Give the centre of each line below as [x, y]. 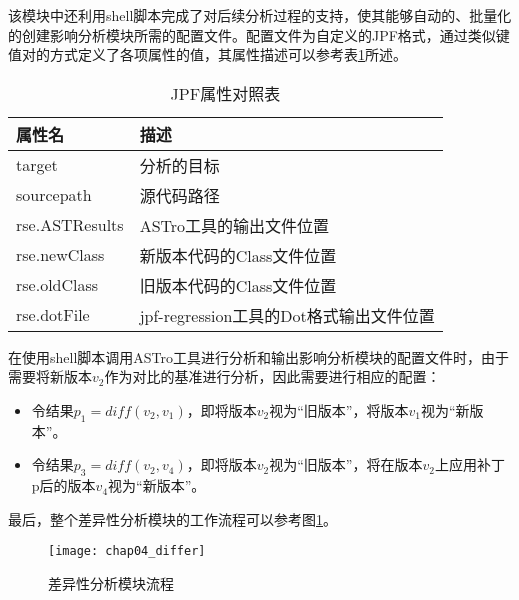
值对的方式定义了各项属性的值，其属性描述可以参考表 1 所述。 [207, 54]
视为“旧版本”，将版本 [339, 409]
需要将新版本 [50, 376]
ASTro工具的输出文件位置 [234, 225]
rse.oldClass [57, 285]
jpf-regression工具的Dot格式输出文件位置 [287, 315]
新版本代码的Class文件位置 [238, 255]
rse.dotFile [53, 315]
